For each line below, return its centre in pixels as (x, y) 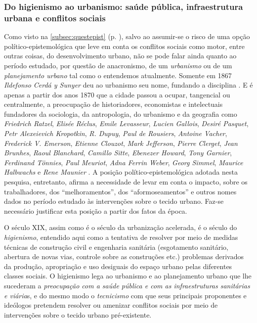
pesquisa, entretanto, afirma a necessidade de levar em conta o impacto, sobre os (126, 182)
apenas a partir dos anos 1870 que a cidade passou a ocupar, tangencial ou (117, 94)
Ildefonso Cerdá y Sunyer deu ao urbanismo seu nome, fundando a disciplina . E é (128, 85)
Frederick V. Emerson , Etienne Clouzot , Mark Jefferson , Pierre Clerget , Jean (121, 143)
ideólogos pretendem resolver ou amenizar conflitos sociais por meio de (111, 305)
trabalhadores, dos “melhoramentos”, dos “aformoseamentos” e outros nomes (120, 191)
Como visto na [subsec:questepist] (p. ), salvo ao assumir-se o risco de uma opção (127, 36)
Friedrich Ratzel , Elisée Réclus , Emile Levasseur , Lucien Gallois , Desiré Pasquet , (126, 123)
